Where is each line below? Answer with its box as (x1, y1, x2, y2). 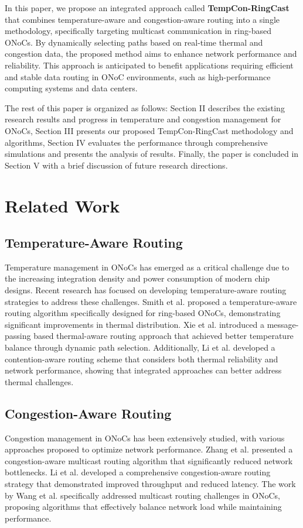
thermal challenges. (5, 375, 74, 388)
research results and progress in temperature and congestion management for (5, 113, 281, 125)
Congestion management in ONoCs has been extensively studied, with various (5, 431, 285, 444)
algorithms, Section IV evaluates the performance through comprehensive (5, 136, 268, 148)
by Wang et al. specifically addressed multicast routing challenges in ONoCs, (5, 489, 280, 501)
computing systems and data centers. (5, 82, 138, 94)
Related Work (5, 193, 120, 217)
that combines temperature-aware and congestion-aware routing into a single (5, 13, 280, 25)
